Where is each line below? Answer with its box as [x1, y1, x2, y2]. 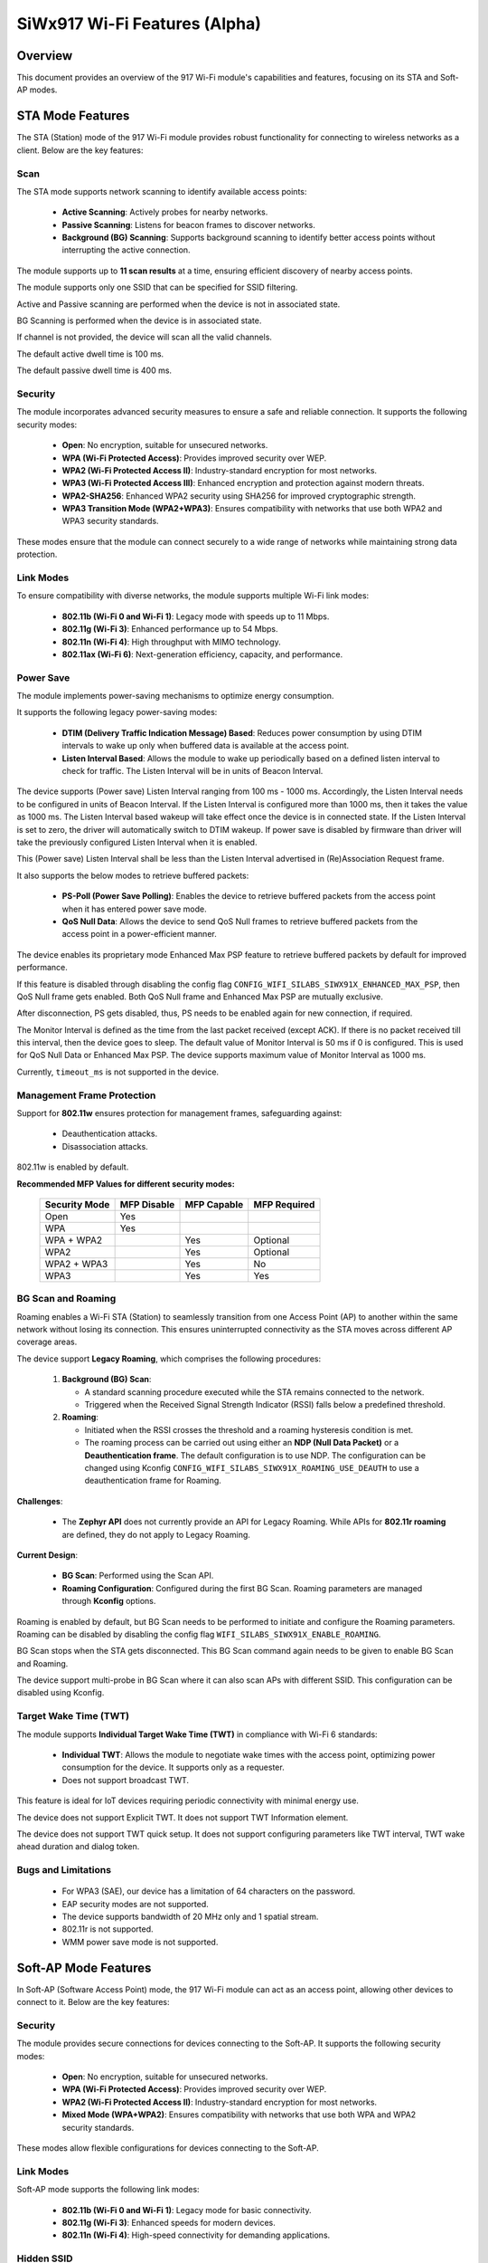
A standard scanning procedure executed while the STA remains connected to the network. [84, 1386, 425, 1398]
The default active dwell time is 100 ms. [16, 349, 164, 359]
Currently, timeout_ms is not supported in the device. [16, 1066, 220, 1077]
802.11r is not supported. [61, 1924, 154, 1934]
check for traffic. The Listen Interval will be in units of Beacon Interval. [61, 766, 324, 777]
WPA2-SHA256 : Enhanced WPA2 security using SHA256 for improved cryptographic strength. [61, 490, 416, 501]
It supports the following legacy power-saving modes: [16, 707, 218, 718]
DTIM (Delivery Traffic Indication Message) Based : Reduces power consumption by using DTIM [61, 727, 422, 738]
